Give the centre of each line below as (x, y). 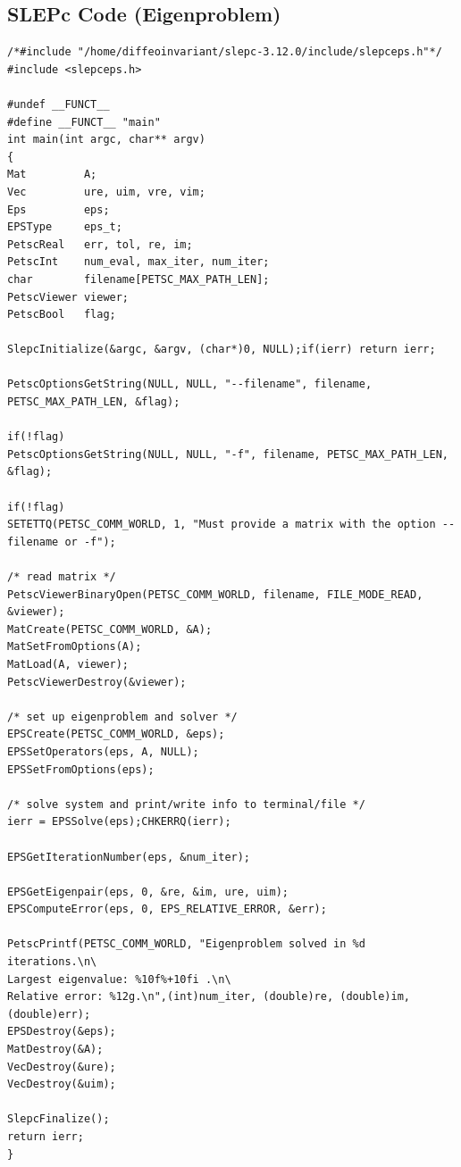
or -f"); (90, 542)
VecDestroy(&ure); (62, 1067)
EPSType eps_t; (65, 227)
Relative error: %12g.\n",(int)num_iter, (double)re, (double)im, (209, 997)
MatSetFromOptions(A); (75, 647)
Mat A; (52, 175)
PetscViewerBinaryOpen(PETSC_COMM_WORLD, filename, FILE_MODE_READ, (215, 594)
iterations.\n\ (52, 962)
